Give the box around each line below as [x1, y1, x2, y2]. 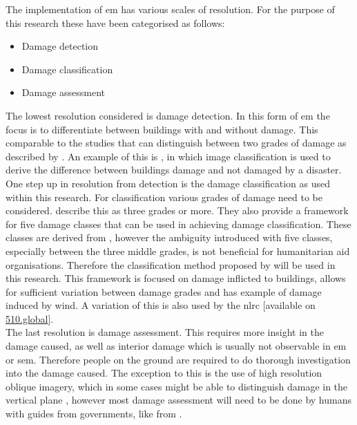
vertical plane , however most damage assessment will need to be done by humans [6, 393, 351, 407]
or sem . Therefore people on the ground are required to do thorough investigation [6, 352, 351, 366]
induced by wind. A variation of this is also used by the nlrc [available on [6, 298, 316, 312]
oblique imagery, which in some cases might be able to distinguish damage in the [6, 379, 348, 393]
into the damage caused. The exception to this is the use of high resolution [6, 366, 322, 380]
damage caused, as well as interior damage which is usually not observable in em [6, 339, 347, 353]
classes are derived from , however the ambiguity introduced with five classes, [6, 230, 333, 245]
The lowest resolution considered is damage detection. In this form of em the [6, 108, 330, 122]
